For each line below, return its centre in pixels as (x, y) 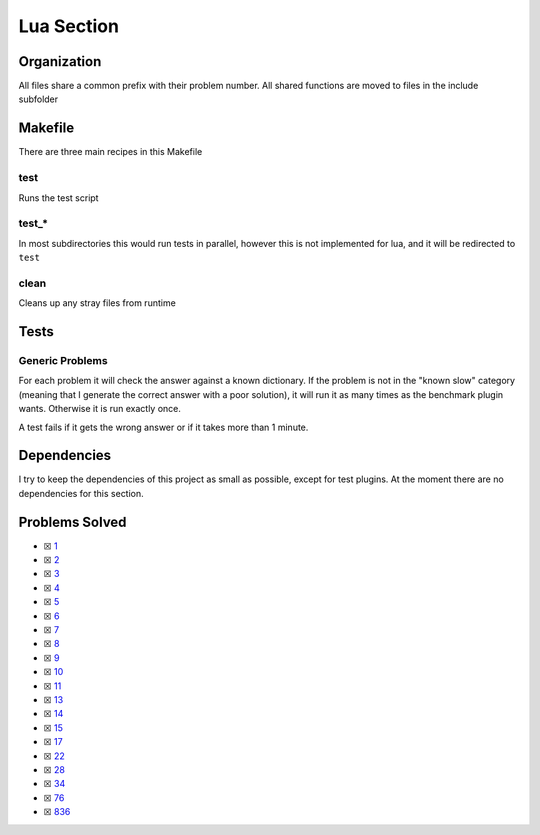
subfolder (38, 99)
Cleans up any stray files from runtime (97, 303)
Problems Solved (72, 521)
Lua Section (69, 26)
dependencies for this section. (81, 493)
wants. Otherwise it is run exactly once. (100, 409)
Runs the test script (58, 197)
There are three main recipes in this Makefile (110, 152)
